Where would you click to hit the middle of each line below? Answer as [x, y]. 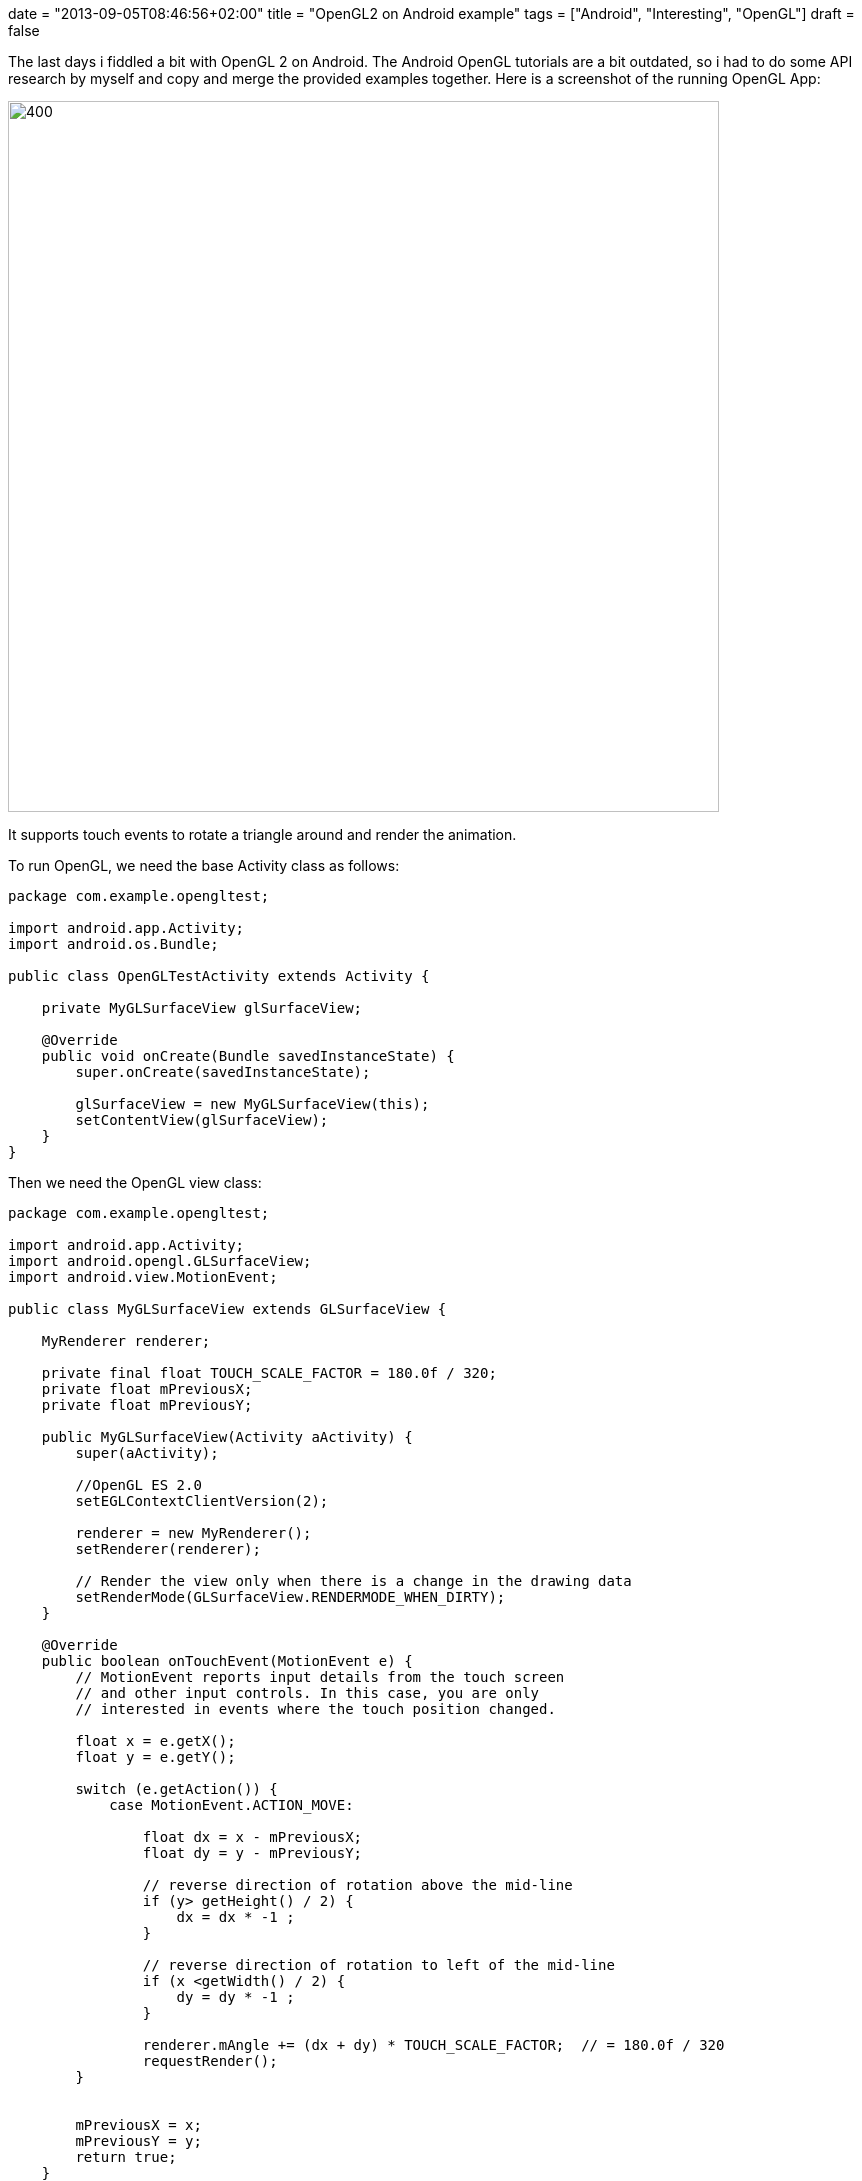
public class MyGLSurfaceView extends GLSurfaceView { [227, 1309]
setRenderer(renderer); [168, 1549]
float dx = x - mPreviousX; [252, 1837]
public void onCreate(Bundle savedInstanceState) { [248, 1056]
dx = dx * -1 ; [235, 1917]
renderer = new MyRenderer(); [193, 1533]
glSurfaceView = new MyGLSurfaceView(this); [252, 1104]
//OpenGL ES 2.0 [138, 1485]
